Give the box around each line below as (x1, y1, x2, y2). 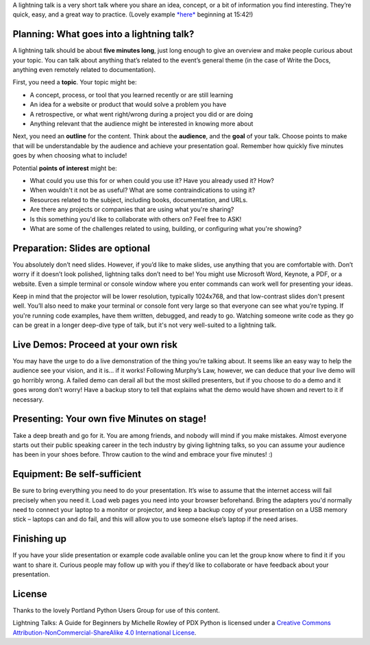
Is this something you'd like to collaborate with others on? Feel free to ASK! (29, 215, 242, 223)
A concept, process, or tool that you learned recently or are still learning (29, 90, 233, 99)
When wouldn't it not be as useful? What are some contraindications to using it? (29, 186, 256, 195)
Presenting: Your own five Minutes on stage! (12, 413, 207, 425)
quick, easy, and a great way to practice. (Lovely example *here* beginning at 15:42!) (12, 10, 254, 19)
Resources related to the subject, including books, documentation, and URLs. (29, 195, 248, 204)
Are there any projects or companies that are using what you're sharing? (29, 206, 234, 214)
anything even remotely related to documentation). (12, 66, 156, 74)
